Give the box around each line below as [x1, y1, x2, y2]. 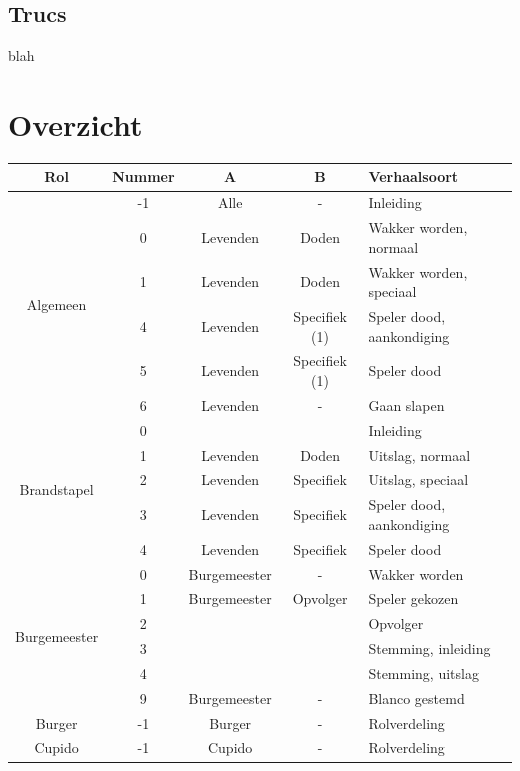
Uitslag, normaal [368, 444, 471, 465]
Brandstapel [19, 479, 94, 500]
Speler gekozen [368, 588, 459, 609]
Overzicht [8, 103, 143, 144]
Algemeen [26, 293, 87, 314]
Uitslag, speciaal [368, 469, 469, 490]
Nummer [112, 166, 175, 187]
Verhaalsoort [368, 166, 459, 187]
